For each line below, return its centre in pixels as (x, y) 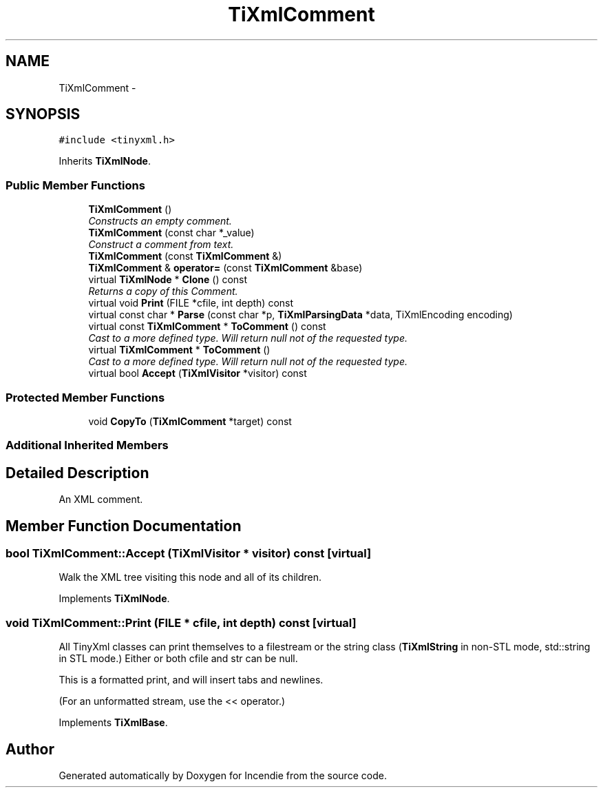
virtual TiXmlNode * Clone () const (168, 280)
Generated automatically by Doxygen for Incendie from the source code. (223, 775)
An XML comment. (101, 500)
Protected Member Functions (85, 397)
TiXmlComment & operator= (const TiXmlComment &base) (225, 268)
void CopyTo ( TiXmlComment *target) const (190, 421)
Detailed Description (77, 473)
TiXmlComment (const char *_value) (171, 233)
